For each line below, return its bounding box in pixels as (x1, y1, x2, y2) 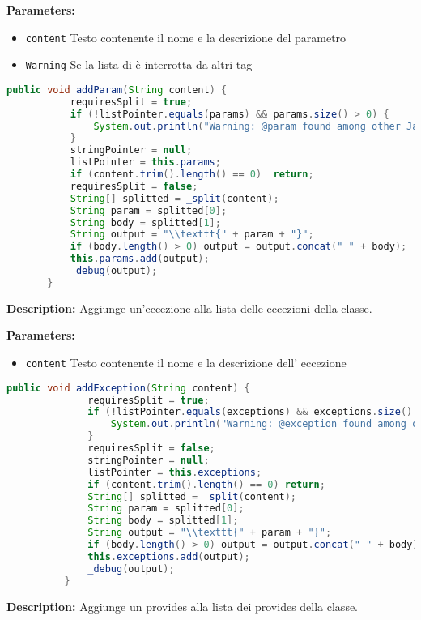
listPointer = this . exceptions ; (87, 466, 262, 478)
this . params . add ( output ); (70, 253, 210, 265)
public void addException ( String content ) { (6, 382, 250, 394)
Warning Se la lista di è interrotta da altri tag (25, 56, 253, 73)
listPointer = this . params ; (70, 156, 221, 169)
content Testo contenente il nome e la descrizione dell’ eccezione (25, 353, 347, 370)
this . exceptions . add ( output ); (87, 550, 250, 562)
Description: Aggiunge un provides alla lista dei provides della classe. (6, 597, 358, 614)
